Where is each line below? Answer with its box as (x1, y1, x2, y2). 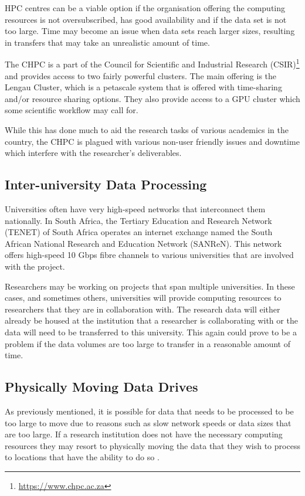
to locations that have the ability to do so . (5, 451, 160, 463)
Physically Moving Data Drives (5, 378, 198, 396)
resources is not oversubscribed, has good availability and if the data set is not (5, 13, 287, 25)
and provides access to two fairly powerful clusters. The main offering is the (5, 69, 277, 81)
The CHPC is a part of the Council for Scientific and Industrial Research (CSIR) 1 (5, 56, 300, 70)
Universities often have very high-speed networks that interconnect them (5, 202, 266, 215)
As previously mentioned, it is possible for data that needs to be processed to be (5, 405, 294, 417)
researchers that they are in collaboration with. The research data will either (5, 303, 280, 315)
